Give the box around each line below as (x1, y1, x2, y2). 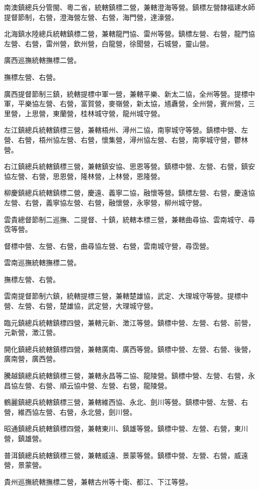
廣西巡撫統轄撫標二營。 (4, 55, 81, 65)
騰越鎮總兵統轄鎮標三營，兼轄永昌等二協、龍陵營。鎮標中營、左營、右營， (4, 370, 248, 381)
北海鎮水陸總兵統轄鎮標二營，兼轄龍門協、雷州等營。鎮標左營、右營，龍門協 (4, 28, 255, 39)
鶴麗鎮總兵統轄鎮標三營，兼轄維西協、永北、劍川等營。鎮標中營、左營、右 (4, 397, 248, 407)
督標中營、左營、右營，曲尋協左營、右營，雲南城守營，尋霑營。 (4, 240, 213, 251)
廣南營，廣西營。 (4, 353, 60, 364)
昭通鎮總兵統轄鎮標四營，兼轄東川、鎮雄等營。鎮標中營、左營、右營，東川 (4, 423, 248, 434)
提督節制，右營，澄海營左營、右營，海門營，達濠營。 (4, 11, 178, 22)
